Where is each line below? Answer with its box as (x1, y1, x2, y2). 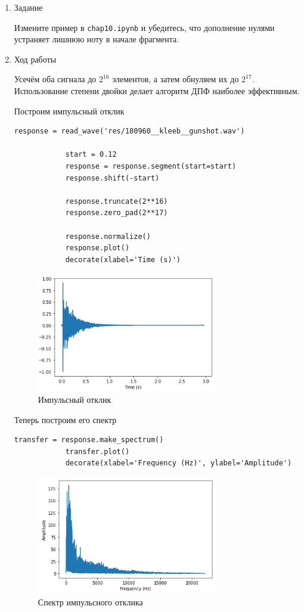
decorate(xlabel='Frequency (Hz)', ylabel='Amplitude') (65, 459, 292, 468)
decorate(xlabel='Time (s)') (65, 255, 181, 264)
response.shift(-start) (65, 173, 160, 182)
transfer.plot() (65, 447, 130, 456)
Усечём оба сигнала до (14, 73, 97, 85)
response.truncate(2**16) (65, 197, 168, 206)
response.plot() (65, 244, 130, 253)
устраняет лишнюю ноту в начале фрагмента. (14, 33, 179, 45)
